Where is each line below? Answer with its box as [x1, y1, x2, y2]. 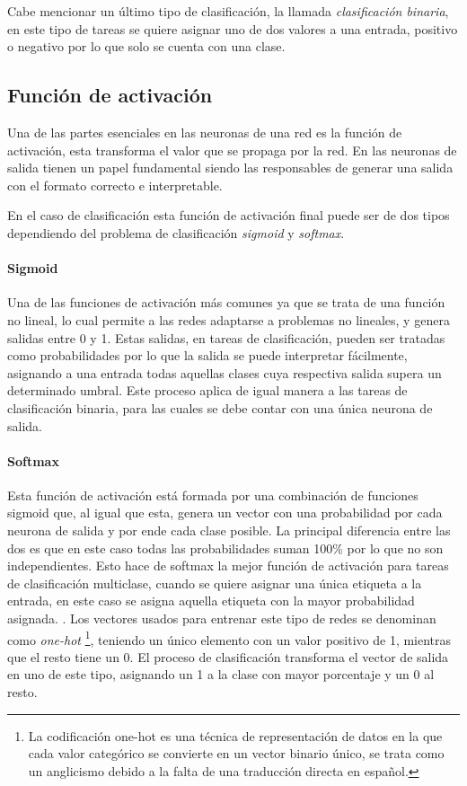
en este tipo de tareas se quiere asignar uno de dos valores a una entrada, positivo [7, 19, 458, 38]
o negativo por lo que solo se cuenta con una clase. [7, 37, 286, 56]
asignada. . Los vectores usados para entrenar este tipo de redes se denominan [7, 609, 436, 628]
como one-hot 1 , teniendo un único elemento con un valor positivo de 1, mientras [7, 627, 452, 649]
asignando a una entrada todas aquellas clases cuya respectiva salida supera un [7, 363, 442, 382]
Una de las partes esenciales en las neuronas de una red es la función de [7, 122, 402, 141]
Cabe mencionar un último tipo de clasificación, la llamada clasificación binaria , [7, 2, 449, 20]
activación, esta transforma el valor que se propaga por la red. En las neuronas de [7, 140, 457, 159]
